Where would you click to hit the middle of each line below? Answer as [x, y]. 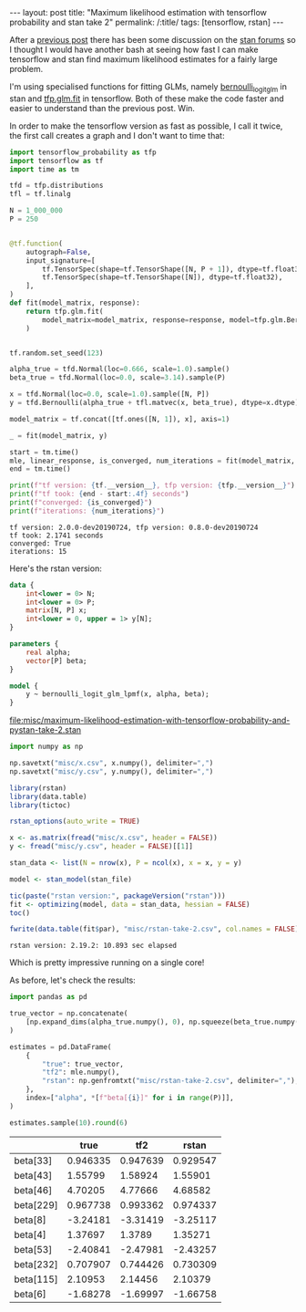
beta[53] [33, 1249]
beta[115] [36, 1279]
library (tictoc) [40, 805]
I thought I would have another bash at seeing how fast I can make [134, 49]
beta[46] [33, 1190]
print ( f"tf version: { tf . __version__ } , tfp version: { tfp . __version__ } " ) [153, 485]
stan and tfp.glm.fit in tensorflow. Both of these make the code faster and [147, 99]
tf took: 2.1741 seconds [56, 536]
